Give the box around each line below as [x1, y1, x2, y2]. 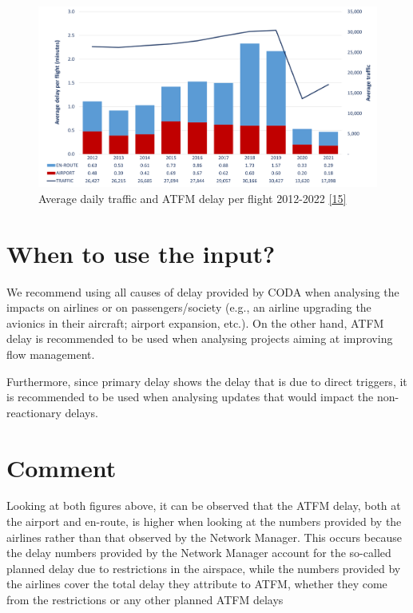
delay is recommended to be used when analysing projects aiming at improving [6, 330, 393, 347]
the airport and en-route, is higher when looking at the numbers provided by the [6, 513, 402, 530]
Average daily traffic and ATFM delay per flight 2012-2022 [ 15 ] [38, 189, 347, 206]
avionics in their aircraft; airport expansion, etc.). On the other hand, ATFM [6, 314, 384, 331]
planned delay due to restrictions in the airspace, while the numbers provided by [6, 559, 401, 576]
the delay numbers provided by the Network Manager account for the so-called [6, 544, 391, 561]
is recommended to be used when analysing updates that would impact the [6, 388, 374, 405]
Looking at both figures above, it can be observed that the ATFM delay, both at [6, 497, 401, 514]
